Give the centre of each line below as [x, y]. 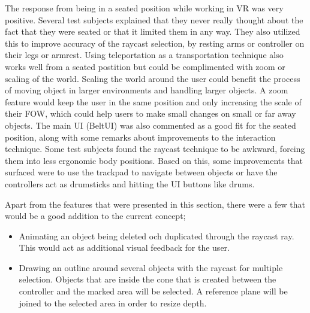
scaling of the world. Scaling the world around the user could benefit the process [153, 78]
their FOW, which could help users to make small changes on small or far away [151, 113]
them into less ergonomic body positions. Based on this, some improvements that [154, 160]
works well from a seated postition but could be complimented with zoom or [145, 66]
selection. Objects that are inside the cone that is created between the [148, 279]
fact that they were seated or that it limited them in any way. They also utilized [153, 31]
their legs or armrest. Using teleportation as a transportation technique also [144, 55]
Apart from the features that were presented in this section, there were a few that [155, 204]
